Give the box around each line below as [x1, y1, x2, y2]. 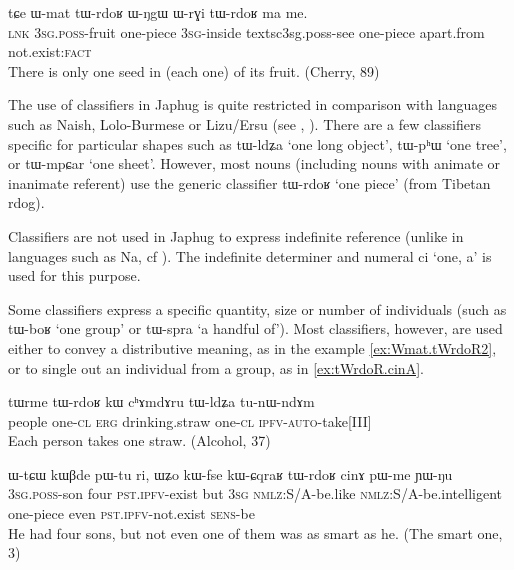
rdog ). [8, 192, 45, 213]
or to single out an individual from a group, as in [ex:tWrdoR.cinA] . [8, 357, 424, 378]
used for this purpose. [8, 265, 141, 286]
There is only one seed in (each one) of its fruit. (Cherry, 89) [8, 60, 380, 81]
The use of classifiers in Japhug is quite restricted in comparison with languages [8, 94, 498, 115]
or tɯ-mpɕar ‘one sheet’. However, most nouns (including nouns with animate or [8, 153, 501, 174]
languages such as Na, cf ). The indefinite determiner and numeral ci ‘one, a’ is [8, 245, 492, 266]
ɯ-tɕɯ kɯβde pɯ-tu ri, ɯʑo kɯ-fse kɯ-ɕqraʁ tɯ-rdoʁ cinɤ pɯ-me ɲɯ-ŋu [8, 463, 453, 484]
